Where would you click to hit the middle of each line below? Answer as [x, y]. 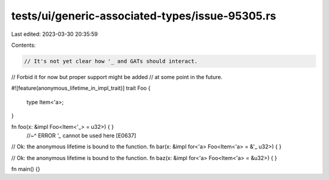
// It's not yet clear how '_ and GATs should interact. [111, 61]
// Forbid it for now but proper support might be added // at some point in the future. [117, 77]
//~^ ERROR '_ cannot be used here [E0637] [81, 135]
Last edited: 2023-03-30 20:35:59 [55, 34]
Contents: [23, 45]
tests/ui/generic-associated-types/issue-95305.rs [144, 16]
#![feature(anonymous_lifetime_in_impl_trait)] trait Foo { [81, 88]
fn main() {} [26, 169]
